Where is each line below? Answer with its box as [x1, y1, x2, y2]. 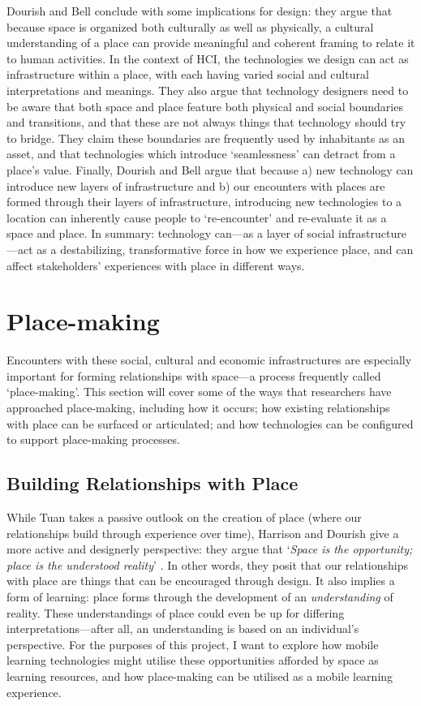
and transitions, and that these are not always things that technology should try [6, 114, 406, 131]
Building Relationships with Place [6, 471, 299, 496]
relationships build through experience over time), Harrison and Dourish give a [6, 524, 399, 541]
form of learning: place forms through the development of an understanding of [6, 588, 393, 605]
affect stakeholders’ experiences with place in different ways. [6, 256, 305, 273]
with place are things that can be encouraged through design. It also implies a [6, 572, 395, 589]
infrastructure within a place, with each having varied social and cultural [6, 66, 369, 83]
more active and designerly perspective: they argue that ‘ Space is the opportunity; [6, 540, 413, 557]
